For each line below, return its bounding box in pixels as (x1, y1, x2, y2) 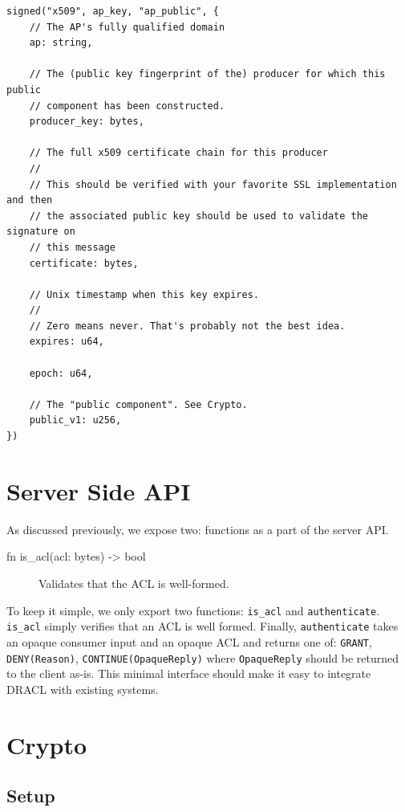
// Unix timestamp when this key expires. (29, 288, 259, 300)
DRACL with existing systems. (6, 680, 159, 697)
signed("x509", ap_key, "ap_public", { (6, 6, 219, 17)
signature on (6, 226, 75, 238)
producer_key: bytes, (29, 116, 144, 128)
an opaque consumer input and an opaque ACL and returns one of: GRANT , (6, 633, 372, 650)
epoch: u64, (29, 367, 93, 379)
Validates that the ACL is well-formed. (38, 574, 229, 591)
